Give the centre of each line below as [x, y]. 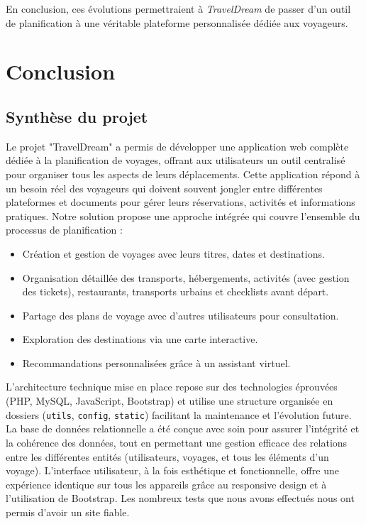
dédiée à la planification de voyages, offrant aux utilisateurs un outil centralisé [176, 160]
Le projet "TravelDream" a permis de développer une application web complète [177, 146]
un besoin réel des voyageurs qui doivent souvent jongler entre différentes [164, 188]
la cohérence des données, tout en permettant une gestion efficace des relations [177, 442]
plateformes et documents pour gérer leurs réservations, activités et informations [181, 202]
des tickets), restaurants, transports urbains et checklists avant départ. [176, 291]
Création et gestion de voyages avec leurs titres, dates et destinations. [173, 253]
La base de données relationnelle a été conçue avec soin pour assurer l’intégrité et [183, 429]
